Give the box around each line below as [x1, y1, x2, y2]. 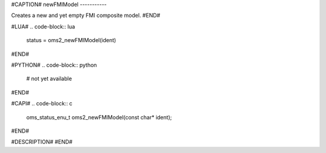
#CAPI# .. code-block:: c [11, 100, 72, 107]
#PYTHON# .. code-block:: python [11, 61, 97, 69]
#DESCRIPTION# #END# [11, 139, 72, 146]
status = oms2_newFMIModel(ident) [26, 37, 117, 44]
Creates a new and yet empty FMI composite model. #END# [11, 12, 161, 19]
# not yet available [26, 75, 72, 83]
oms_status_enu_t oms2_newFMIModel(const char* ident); [26, 113, 172, 120]
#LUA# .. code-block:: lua [11, 23, 75, 30]
